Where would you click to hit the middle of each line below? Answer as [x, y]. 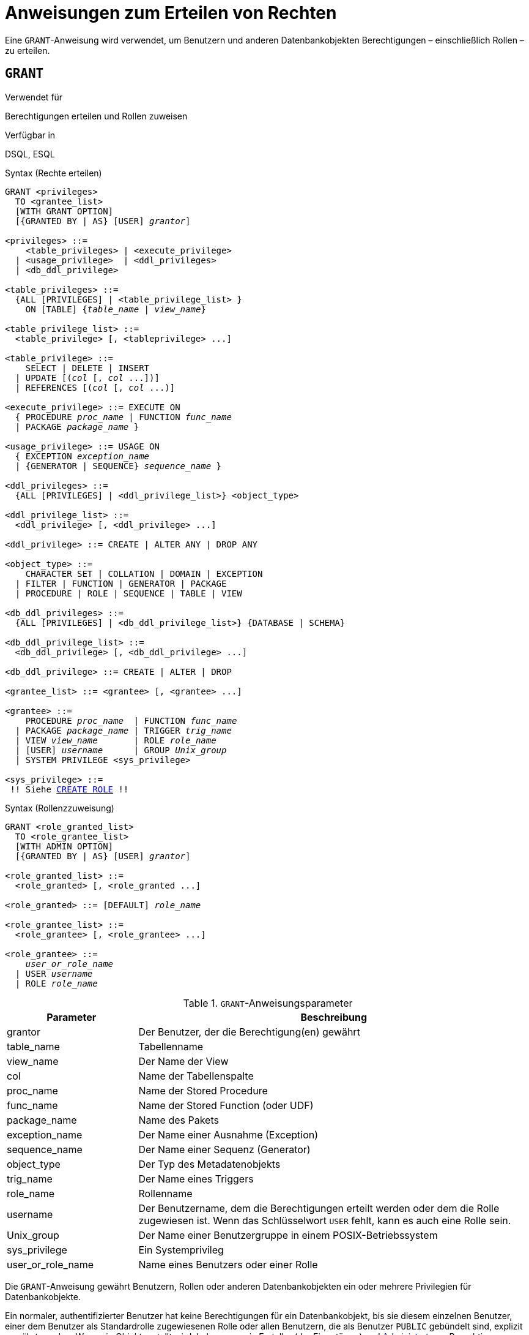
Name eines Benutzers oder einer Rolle [228, 1264]
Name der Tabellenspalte [196, 1076]
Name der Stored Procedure [203, 1090]
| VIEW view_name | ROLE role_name [116, 740]
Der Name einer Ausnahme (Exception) [228, 1134]
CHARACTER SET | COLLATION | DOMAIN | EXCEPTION [144, 573]
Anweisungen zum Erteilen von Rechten [171, 13]
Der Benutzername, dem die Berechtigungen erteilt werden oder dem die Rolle [319, 1208]
